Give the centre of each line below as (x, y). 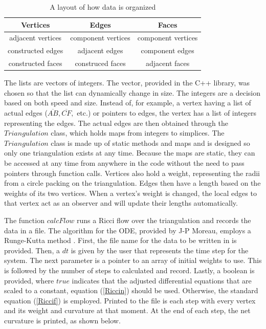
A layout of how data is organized (103, 7)
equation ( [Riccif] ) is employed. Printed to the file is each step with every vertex (130, 300)
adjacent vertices (36, 38)
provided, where (29, 280)
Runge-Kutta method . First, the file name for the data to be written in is (120, 240)
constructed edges (36, 50)
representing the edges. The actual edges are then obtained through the (116, 123)
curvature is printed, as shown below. (62, 320)
